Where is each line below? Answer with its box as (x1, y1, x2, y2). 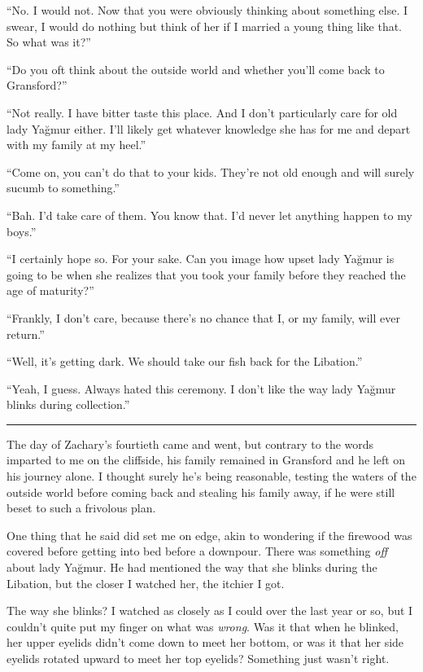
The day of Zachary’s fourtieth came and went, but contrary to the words (7, 435, 374, 452)
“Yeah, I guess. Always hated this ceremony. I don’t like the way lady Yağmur (7, 380, 396, 397)
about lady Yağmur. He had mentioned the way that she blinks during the (7, 559, 377, 576)
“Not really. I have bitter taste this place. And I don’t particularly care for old (7, 103, 398, 121)
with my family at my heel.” (7, 136, 146, 153)
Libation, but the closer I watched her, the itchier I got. (7, 574, 285, 591)
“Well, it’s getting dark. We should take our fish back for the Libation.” (7, 353, 363, 370)
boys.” (7, 222, 37, 239)
